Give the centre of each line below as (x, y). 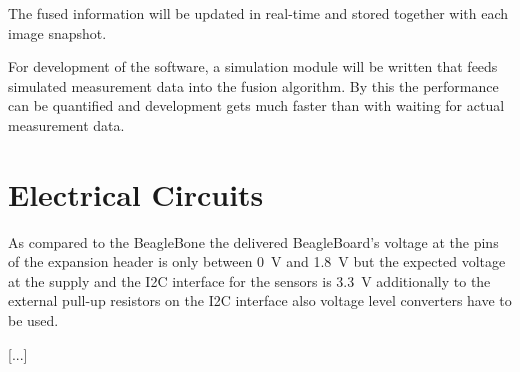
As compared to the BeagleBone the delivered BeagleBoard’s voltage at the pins (253, 241)
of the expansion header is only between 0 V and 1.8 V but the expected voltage (257, 261)
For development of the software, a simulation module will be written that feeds (253, 66)
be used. (33, 320)
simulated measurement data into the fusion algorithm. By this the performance (253, 85)
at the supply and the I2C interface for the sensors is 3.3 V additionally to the (249, 280)
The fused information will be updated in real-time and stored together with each (258, 13)
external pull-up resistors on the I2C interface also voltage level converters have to (260, 300)
